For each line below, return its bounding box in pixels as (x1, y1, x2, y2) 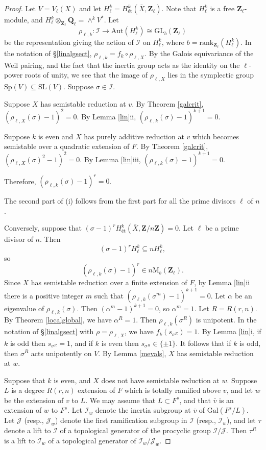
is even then (101, 337, 139, 348)
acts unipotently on (31, 347, 92, 358)
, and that (179, 394, 211, 405)
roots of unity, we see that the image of (25, 69, 148, 80)
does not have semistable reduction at (101, 374, 220, 385)
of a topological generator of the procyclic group (60, 425, 211, 436)
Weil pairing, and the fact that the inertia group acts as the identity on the (4, 59, 240, 70)
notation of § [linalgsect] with (4, 326, 94, 337)
